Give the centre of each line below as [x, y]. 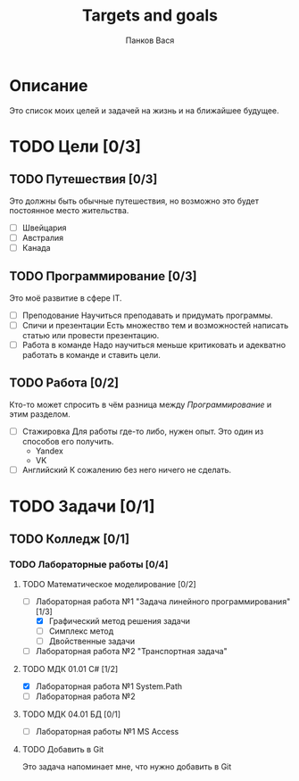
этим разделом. [40, 414]
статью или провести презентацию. [91, 335]
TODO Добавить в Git [63, 750]
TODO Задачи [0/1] [82, 506]
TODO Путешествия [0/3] [83, 179]
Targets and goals [150, 16]
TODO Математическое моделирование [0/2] [109, 584]
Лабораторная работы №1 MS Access [107, 732]
